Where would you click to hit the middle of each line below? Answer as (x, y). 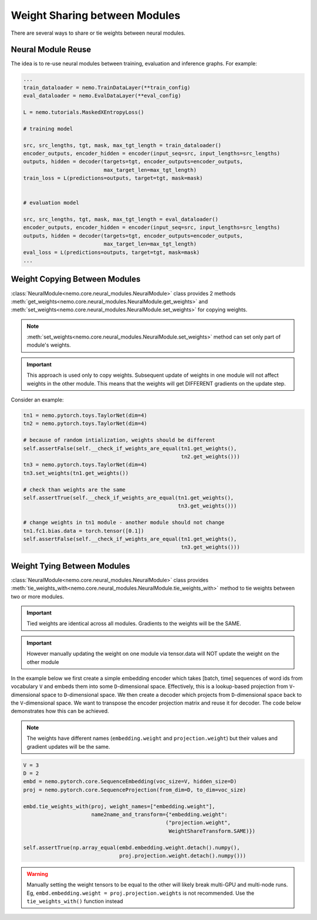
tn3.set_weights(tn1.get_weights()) (76, 473)
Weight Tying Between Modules (70, 566)
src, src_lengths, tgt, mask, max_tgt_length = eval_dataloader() (121, 220)
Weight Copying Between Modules (76, 279)
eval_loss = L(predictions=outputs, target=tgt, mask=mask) (112, 252)
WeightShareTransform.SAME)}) (212, 831)
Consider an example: (37, 400)
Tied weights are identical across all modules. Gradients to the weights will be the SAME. (134, 623)
